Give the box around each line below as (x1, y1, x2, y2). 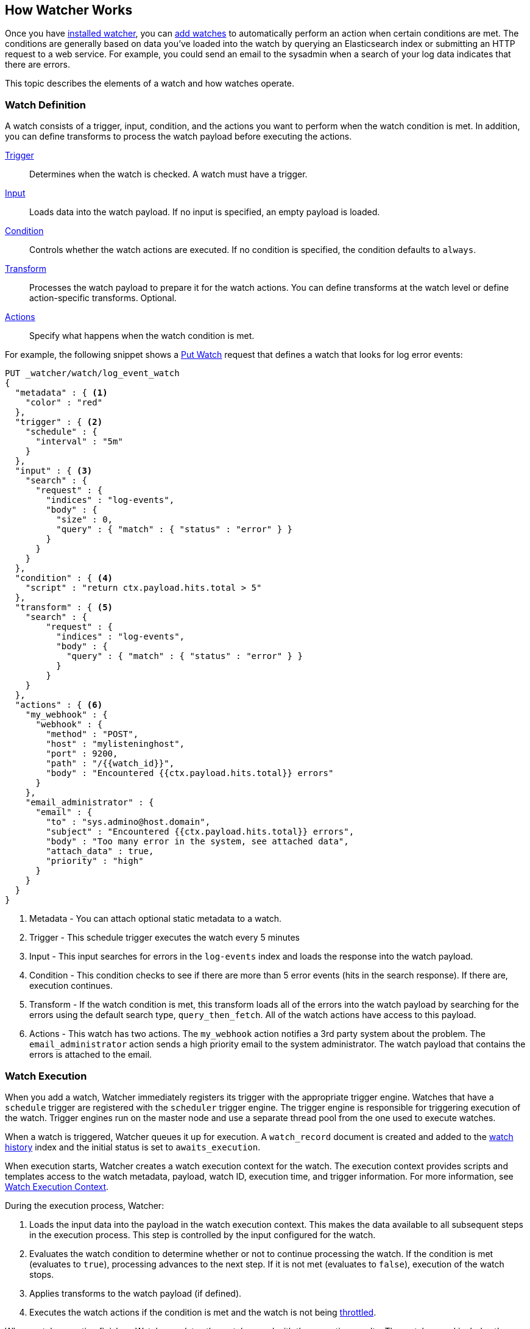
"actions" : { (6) (15, 700, 103, 710)
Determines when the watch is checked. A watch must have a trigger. (29, 169, 308, 180)
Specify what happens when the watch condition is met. (29, 330, 255, 341)
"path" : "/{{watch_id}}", (46, 758, 175, 769)
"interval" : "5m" (35, 436, 123, 447)
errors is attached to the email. (29, 1049, 152, 1060)
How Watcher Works (5, 2, 133, 18)
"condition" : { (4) (15, 573, 113, 583)
